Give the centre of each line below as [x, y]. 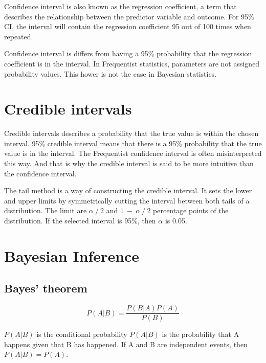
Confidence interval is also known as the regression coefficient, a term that [120, 6]
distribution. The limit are [46, 210]
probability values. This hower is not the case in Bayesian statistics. [110, 73]
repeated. [19, 36]
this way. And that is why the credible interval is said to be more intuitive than [129, 163]
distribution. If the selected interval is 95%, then [80, 221]
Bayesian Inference [72, 255]
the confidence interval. [40, 173]
